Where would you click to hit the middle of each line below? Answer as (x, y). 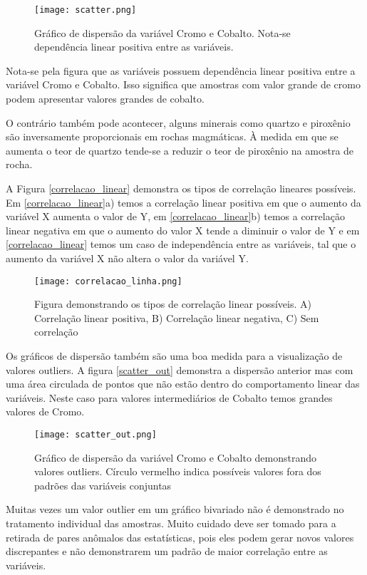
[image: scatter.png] (86, 10)
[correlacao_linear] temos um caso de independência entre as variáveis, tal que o (181, 244)
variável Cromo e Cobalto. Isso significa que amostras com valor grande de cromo (183, 84)
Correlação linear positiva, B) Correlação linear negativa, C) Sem (177, 317)
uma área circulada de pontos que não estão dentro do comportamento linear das (183, 384)
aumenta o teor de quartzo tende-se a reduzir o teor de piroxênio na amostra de (180, 150)
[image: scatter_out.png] (95, 434)
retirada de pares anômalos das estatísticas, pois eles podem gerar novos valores (180, 537)
